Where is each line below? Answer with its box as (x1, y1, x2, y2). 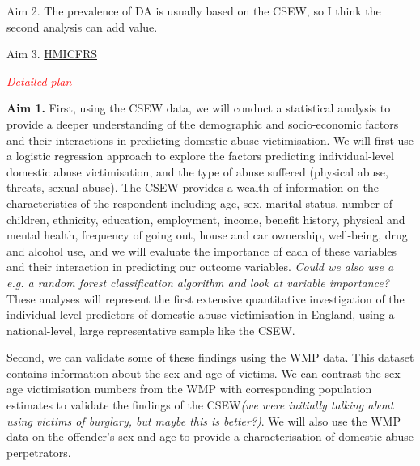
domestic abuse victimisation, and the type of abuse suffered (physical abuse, (6, 163, 388, 180)
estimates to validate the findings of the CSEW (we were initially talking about (6, 396, 394, 413)
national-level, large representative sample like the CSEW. (6, 321, 295, 338)
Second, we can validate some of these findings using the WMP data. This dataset (6, 349, 414, 366)
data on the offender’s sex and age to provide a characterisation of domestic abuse (6, 428, 414, 445)
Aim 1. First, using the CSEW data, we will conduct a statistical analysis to (6, 100, 391, 116)
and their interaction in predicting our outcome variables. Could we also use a (6, 258, 394, 275)
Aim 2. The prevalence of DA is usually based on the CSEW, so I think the (6, 2, 381, 19)
